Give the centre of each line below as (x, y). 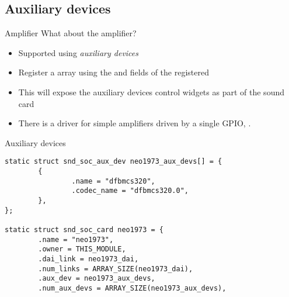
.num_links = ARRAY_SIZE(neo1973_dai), (116, 269)
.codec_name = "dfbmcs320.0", (130, 191)
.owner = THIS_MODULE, (82, 249)
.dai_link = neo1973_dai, (88, 259)
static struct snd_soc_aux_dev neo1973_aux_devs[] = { (114, 162)
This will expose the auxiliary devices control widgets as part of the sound (151, 91)
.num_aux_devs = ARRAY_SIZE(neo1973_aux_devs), (132, 288)
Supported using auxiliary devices (79, 52)
